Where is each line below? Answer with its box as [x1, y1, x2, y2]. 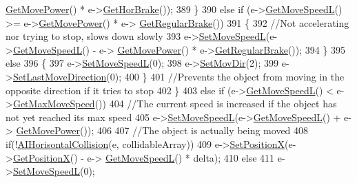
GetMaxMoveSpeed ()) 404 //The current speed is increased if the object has [12, 96, 337, 111]
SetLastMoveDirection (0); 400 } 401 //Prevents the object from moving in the [12, 69, 345, 83]
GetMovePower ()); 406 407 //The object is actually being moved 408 [16, 123, 309, 138]
